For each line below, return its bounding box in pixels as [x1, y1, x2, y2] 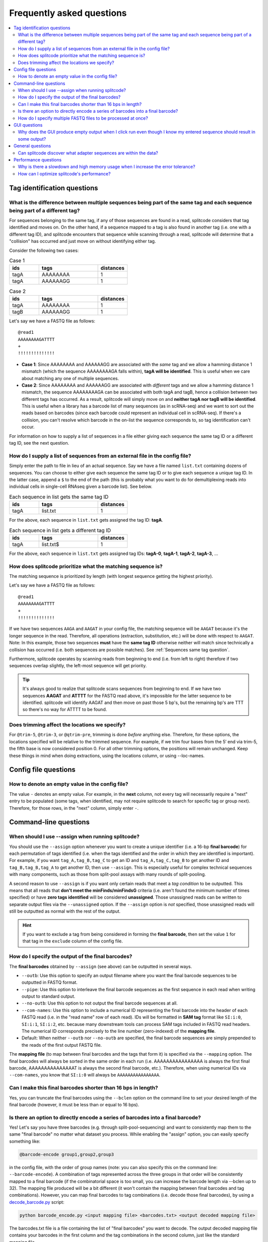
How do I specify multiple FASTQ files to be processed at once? [18, 115, 148, 121]
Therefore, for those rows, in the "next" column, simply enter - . [9, 805, 139, 811]
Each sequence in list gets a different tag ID [9, 527, 111, 534]
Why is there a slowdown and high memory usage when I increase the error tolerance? [18, 164, 196, 170]
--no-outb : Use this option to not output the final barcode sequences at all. [21, 1000, 178, 1006]
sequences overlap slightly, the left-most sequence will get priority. [9, 663, 147, 669]
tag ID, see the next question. [9, 440, 69, 446]
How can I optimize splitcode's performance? [18, 170, 111, 176]
